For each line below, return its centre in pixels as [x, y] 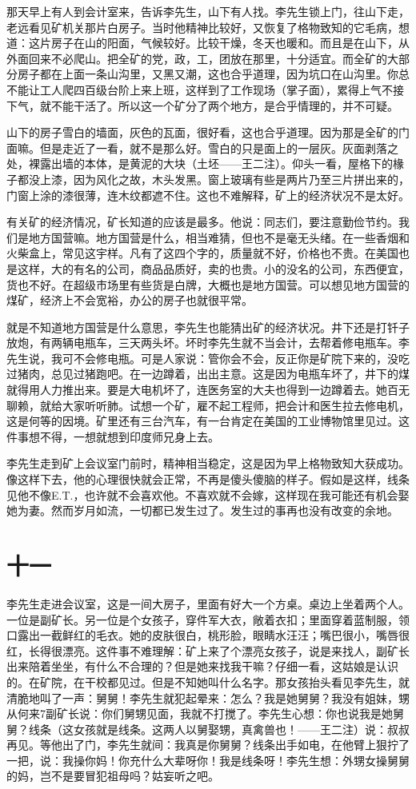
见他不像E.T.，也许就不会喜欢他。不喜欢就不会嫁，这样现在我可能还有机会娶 [208, 494]
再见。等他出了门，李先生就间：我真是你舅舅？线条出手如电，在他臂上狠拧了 [208, 745]
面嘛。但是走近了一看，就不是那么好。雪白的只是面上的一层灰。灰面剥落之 [202, 147]
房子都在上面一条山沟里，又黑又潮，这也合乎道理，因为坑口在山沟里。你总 [213, 74]
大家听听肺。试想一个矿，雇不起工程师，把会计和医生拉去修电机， [236, 405]
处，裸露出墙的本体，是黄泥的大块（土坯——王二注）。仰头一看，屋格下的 [200, 163]
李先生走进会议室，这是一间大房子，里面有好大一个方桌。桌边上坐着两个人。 [208, 603]
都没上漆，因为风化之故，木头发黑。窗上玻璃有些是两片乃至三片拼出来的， [213, 179]
